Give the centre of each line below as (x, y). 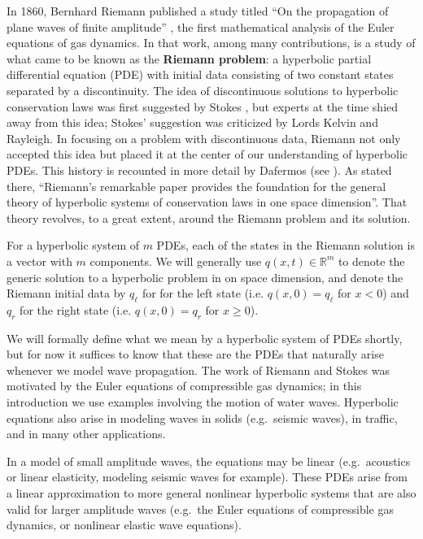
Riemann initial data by (66, 293)
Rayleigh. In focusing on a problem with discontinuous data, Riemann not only (204, 138)
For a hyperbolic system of (73, 245)
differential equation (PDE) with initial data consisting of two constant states (200, 74)
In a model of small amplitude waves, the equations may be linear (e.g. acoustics (209, 461)
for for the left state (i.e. (203, 293)
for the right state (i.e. (76, 309)
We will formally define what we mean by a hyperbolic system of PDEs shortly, (205, 338)
